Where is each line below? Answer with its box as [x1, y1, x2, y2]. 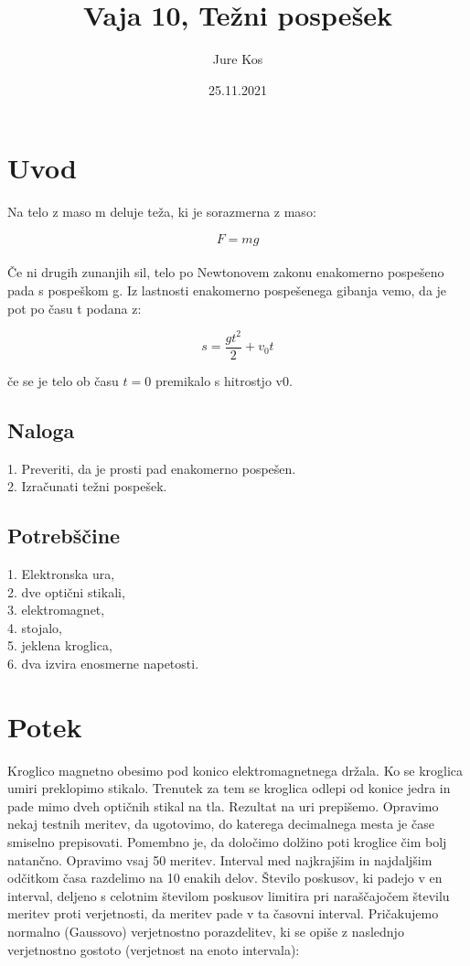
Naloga [7, 415, 75, 444]
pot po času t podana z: [7, 298, 142, 317]
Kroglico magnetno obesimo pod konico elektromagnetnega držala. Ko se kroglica [7, 760, 464, 779]
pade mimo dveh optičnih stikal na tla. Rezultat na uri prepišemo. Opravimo [7, 796, 439, 815]
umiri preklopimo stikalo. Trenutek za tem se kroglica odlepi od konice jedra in [7, 778, 451, 798]
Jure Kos [212, 49, 263, 69]
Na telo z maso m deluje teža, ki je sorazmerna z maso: [7, 202, 316, 221]
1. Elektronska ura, [7, 563, 115, 583]
